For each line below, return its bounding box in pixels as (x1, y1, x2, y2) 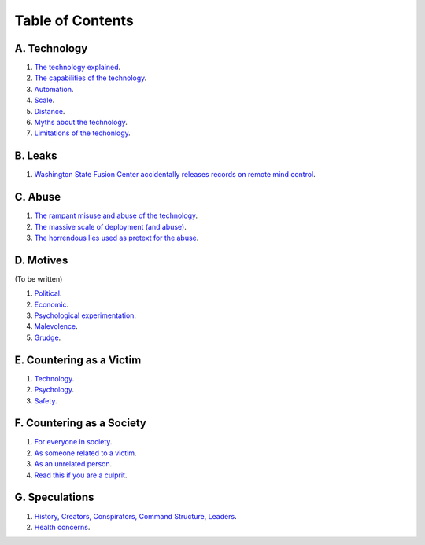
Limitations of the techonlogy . (34, 128, 131, 138)
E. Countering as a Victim (14, 353, 142, 366)
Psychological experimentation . (34, 311, 137, 320)
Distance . (34, 106, 65, 116)
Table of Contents (14, 12, 134, 29)
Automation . (34, 84, 74, 94)
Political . (34, 289, 62, 298)
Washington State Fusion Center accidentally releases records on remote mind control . (34, 170, 316, 179)
